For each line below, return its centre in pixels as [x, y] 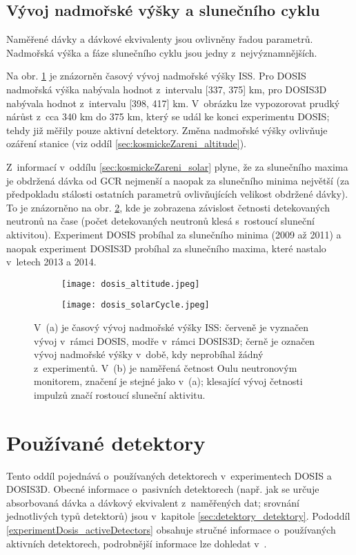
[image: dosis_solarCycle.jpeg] [136, 305]
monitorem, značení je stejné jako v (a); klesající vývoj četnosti [168, 381]
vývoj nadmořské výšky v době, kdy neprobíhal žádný [149, 354]
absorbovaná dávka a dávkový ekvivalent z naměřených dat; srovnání [153, 502]
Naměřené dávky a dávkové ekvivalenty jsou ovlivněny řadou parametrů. [160, 39]
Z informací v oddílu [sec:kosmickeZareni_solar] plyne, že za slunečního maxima [177, 166]
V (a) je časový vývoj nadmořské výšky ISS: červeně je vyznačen [171, 327]
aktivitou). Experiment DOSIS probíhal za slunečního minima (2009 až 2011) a [174, 234]
